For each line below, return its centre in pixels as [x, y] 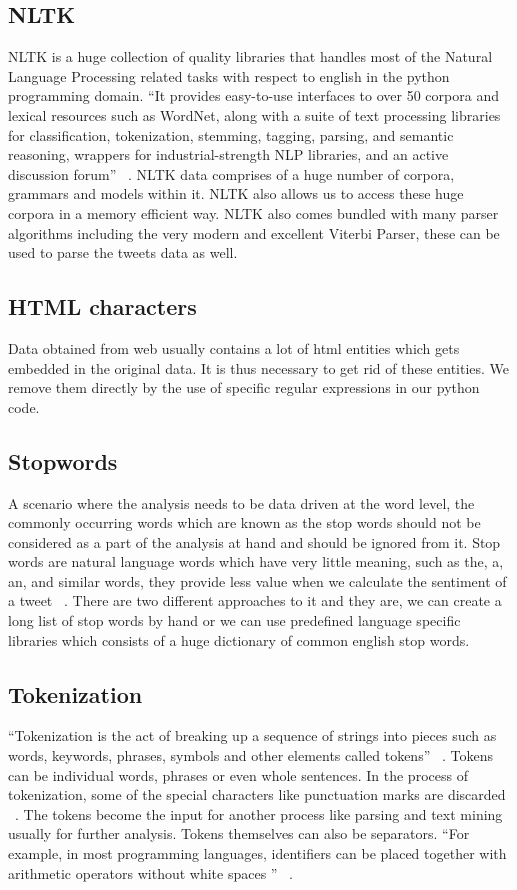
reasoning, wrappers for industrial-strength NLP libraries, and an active [228, 154]
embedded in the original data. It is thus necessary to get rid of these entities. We [259, 367]
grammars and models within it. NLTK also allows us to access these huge [236, 193]
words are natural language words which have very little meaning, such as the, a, [256, 561]
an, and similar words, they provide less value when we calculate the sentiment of [257, 580]
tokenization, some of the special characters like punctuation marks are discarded [257, 794]
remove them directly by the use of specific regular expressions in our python [244, 387]
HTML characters [102, 306]
